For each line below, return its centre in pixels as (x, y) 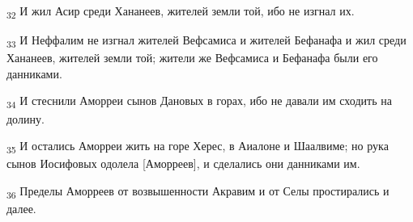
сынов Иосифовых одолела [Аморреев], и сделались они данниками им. (183, 163)
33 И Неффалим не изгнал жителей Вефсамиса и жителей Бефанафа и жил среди (206, 41)
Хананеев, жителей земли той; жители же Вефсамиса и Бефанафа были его (192, 58)
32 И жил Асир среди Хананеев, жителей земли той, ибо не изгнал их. (181, 12)
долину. (26, 118)
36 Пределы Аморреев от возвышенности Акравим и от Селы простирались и (198, 191)
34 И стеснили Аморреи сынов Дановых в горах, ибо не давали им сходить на (199, 102)
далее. (21, 208)
